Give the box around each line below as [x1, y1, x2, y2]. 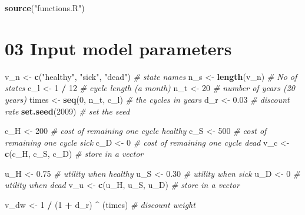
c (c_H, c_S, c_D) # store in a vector [5, 147, 144, 160]
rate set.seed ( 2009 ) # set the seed [5, 105, 130, 117]
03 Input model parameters [5, 36, 232, 60]
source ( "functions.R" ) [5, 2, 85, 14]
